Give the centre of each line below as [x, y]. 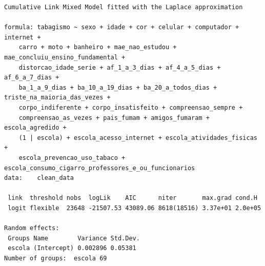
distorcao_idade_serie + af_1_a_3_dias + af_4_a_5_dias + [120, 67]
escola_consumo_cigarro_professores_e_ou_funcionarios [100, 168]
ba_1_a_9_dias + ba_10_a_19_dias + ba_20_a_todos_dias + [118, 87]
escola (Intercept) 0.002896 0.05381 [72, 248]
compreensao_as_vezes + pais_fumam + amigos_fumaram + [114, 118]
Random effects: [32, 228]
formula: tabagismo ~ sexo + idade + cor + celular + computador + [122, 27]
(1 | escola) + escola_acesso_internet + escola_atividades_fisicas [138, 138]
